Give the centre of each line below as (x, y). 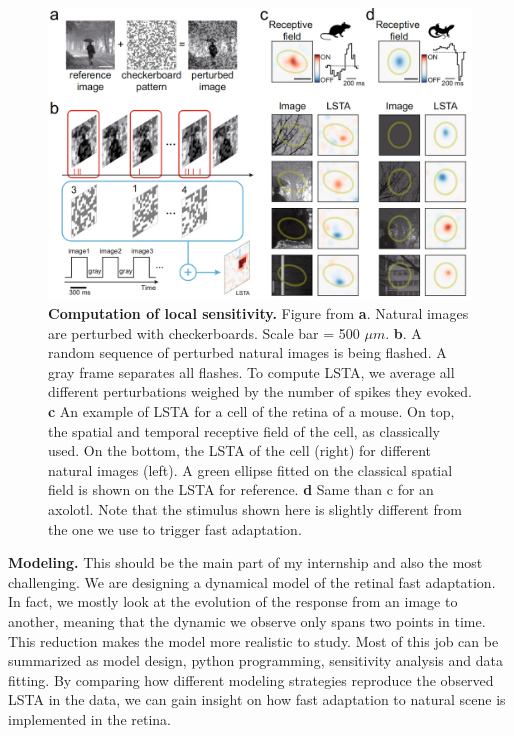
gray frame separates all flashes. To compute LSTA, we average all (251, 371)
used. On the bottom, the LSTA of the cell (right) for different (240, 450)
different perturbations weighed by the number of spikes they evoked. (260, 391)
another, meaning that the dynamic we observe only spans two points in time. (247, 621)
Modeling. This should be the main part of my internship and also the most (245, 562)
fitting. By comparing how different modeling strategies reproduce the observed (251, 679)
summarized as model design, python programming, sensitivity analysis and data (255, 660)
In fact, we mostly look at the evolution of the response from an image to (233, 601)
